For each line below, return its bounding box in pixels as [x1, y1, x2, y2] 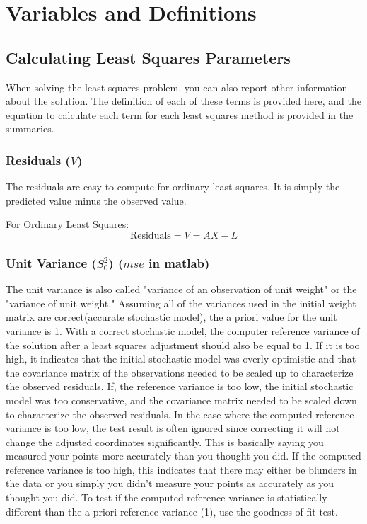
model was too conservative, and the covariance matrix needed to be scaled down [6, 392, 357, 407]
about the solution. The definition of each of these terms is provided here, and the [6, 93, 361, 108]
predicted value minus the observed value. [6, 193, 187, 207]
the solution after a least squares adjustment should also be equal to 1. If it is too [6, 337, 360, 352]
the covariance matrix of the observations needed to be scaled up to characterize [6, 365, 354, 380]
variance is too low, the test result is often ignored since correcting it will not [6, 421, 340, 435]
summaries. [6, 121, 54, 136]
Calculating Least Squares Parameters [6, 46, 291, 68]
